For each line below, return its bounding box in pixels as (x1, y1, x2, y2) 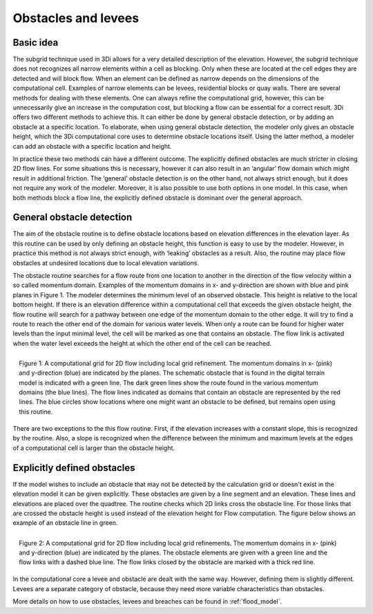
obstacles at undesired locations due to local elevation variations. (12, 259, 200, 267)
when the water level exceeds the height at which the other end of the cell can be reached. (12, 339, 272, 347)
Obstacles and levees (12, 10, 140, 26)
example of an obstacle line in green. (12, 519, 118, 527)
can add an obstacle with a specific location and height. (12, 142, 172, 150)
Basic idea (12, 37, 59, 48)
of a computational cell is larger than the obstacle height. (12, 443, 175, 452)
